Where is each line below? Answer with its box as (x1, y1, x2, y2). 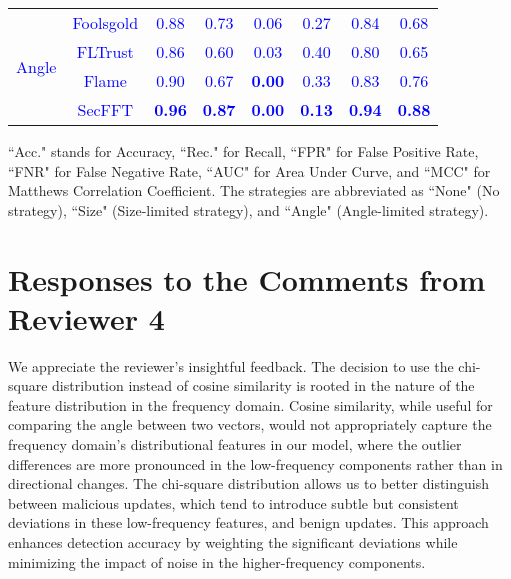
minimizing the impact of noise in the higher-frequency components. (8, 551, 426, 572)
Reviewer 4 (8, 297, 165, 338)
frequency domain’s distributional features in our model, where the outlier (8, 434, 462, 455)
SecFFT (77, 98, 134, 121)
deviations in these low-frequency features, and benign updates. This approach (8, 512, 489, 533)
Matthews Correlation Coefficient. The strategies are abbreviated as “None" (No (8, 180, 500, 201)
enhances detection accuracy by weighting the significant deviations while (8, 532, 458, 553)
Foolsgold (72, 11, 139, 34)
